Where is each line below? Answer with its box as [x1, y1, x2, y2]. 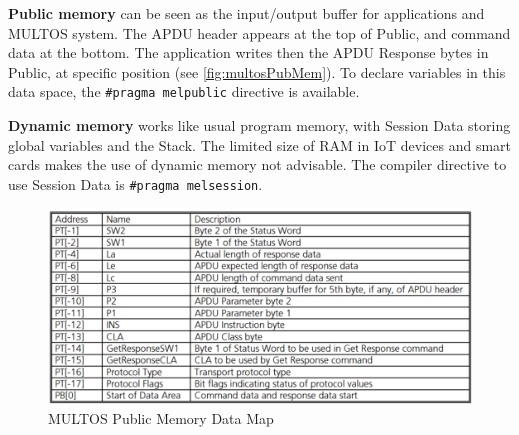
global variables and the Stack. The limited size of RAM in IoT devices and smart [8, 134, 511, 155]
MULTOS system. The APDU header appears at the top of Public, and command [8, 22, 511, 43]
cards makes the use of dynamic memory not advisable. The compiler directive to [8, 154, 507, 175]
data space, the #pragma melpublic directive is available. [8, 81, 360, 102]
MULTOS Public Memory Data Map [48, 407, 274, 428]
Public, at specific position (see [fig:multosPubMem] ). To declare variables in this [8, 61, 506, 82]
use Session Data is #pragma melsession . [8, 173, 263, 194]
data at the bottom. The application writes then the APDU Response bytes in [8, 42, 489, 63]
